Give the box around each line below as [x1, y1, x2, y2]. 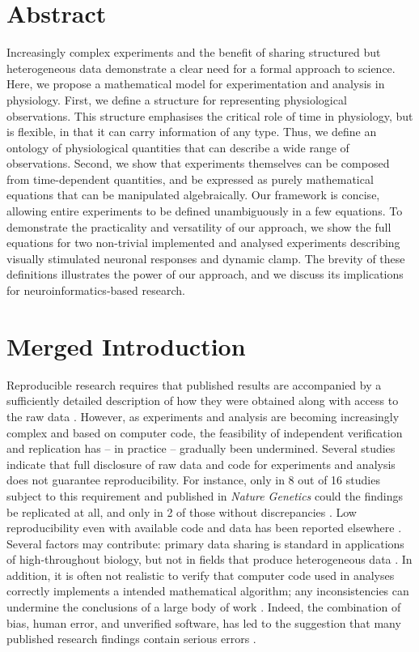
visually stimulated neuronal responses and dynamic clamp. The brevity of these [6, 249, 405, 266]
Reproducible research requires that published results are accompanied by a [6, 376, 382, 393]
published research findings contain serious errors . [6, 630, 256, 647]
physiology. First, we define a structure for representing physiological [6, 91, 347, 108]
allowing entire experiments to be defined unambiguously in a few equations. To [6, 202, 403, 219]
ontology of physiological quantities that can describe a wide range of [6, 138, 349, 156]
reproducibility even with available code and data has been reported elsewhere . [6, 519, 402, 536]
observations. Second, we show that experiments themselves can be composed [6, 155, 390, 172]
